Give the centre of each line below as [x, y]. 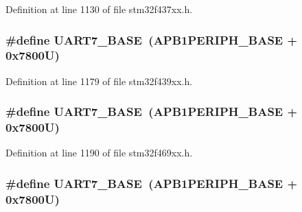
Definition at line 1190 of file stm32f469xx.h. [99, 153]
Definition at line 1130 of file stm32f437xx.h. [99, 9]
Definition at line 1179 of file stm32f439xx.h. [99, 81]
